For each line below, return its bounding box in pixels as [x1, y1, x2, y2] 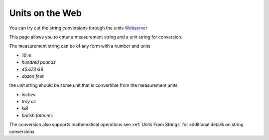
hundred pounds [21, 59, 56, 65]
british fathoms [21, 112, 53, 118]
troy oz [21, 99, 36, 105]
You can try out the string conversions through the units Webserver [9, 25, 148, 31]
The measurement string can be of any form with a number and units [9, 43, 151, 49]
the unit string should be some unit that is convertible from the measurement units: [9, 82, 179, 88]
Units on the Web [9, 7, 82, 18]
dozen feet [21, 73, 44, 79]
